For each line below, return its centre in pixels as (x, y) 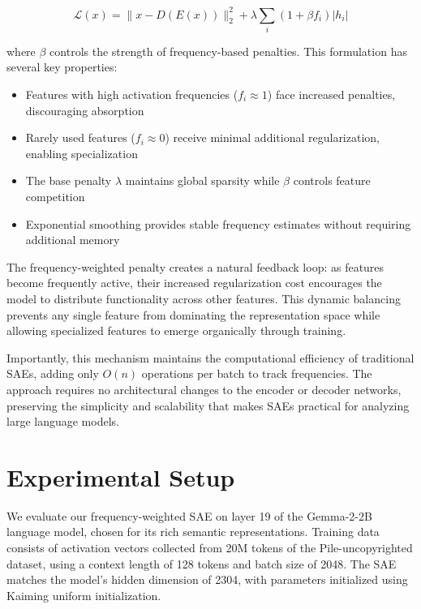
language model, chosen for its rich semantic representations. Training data (193, 532)
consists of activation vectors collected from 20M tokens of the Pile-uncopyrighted (210, 548)
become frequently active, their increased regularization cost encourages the (194, 283)
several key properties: (62, 67)
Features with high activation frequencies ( (132, 94)
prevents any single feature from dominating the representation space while (193, 314)
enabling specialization (82, 153)
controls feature (332, 180)
